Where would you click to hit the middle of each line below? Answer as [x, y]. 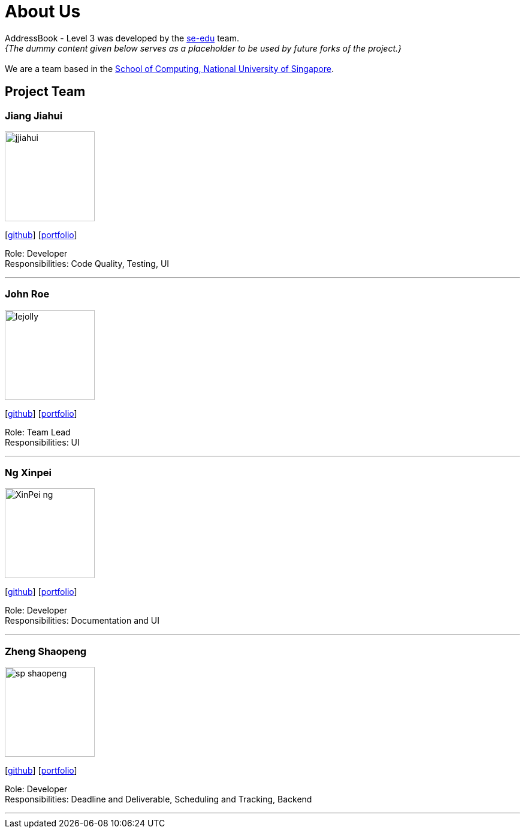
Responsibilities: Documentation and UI [82, 621]
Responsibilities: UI [42, 442]
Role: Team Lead [38, 432]
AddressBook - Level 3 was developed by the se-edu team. [122, 38]
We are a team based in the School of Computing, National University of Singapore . [170, 68]
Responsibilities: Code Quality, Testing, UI [87, 263]
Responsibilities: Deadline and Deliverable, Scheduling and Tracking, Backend [159, 799]
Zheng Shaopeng [46, 651]
